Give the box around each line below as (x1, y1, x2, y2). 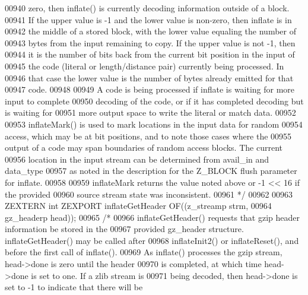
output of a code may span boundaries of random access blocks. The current (5, 141, 282, 154)
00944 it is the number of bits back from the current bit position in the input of (5, 48, 295, 61)
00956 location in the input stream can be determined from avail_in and (5, 153, 269, 165)
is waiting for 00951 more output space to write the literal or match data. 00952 (5, 106, 296, 119)
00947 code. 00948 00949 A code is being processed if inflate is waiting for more (5, 83, 295, 96)
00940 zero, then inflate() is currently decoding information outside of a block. (5, 2, 290, 14)
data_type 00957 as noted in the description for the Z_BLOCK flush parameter (5, 164, 297, 177)
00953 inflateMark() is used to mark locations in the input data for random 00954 (5, 118, 303, 130)
